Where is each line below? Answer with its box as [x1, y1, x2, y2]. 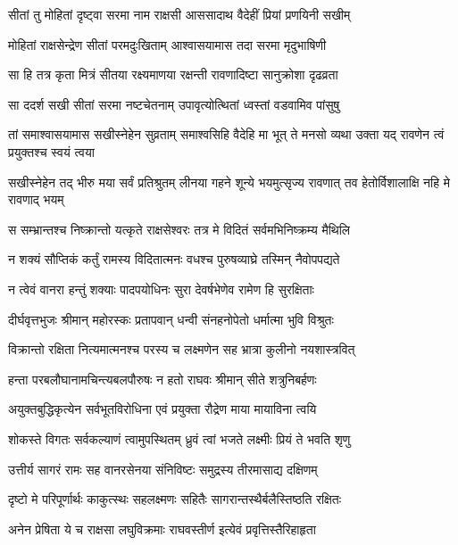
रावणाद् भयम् [8, 190, 64, 209]
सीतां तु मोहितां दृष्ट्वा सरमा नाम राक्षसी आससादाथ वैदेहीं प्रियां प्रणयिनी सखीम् [8, 5, 351, 23]
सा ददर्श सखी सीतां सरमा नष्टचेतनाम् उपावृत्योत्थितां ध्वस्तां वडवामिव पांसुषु [8, 95, 340, 113]
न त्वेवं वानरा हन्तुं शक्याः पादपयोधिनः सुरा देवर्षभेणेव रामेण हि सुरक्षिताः [8, 279, 314, 298]
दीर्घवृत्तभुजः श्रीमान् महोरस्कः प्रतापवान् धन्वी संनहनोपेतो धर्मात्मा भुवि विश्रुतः [8, 310, 334, 328]
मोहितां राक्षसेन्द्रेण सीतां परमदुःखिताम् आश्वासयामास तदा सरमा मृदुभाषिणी [8, 35, 327, 54]
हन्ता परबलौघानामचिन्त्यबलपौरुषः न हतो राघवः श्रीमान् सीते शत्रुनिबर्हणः [8, 369, 317, 388]
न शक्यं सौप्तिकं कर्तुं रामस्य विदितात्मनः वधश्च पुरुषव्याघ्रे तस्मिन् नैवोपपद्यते [8, 250, 340, 268]
